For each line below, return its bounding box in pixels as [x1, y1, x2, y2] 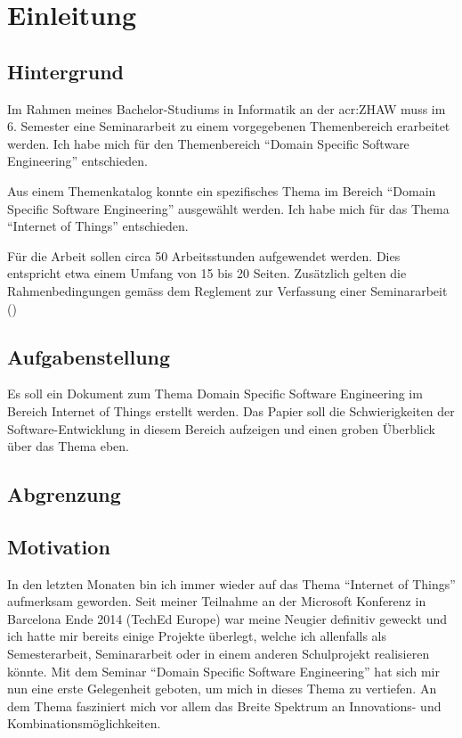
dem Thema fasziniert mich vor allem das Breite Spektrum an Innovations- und [7, 696, 442, 715]
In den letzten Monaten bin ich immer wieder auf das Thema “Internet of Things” [7, 574, 456, 593]
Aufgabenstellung [7, 342, 171, 370]
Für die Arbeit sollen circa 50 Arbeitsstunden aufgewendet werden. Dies [7, 246, 401, 265]
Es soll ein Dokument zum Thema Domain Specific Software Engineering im [7, 384, 423, 403]
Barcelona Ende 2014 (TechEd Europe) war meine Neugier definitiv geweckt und [7, 609, 448, 627]
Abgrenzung [7, 480, 121, 508]
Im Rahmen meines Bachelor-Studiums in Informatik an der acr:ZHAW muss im [7, 99, 446, 118]
